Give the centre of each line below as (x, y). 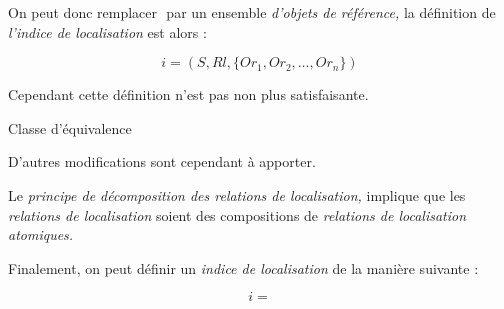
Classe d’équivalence (70, 127)
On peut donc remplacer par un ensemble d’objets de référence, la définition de (252, 12)
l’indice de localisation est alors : (107, 31)
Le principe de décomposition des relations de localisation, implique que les (237, 194)
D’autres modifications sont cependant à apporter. (162, 161)
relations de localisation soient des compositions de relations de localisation (237, 214)
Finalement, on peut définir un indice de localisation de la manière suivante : (243, 267)
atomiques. (41, 234)
